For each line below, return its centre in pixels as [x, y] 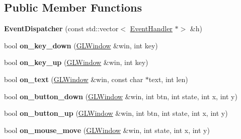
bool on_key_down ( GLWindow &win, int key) [81, 45]
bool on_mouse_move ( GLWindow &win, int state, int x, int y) [107, 130]
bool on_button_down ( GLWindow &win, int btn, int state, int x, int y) [121, 96]
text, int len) [168, 79]
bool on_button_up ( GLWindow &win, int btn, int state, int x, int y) [116, 113]
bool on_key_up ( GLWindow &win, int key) [76, 62]
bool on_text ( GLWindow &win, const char [74, 79]
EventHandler [151, 28]
